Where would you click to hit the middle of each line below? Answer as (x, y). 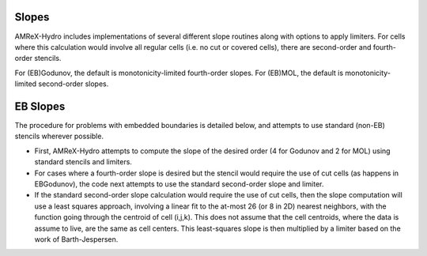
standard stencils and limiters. (83, 162)
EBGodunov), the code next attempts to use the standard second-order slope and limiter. (179, 184)
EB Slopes (40, 106)
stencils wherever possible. (59, 136)
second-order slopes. (74, 84)
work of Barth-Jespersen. (76, 239)
